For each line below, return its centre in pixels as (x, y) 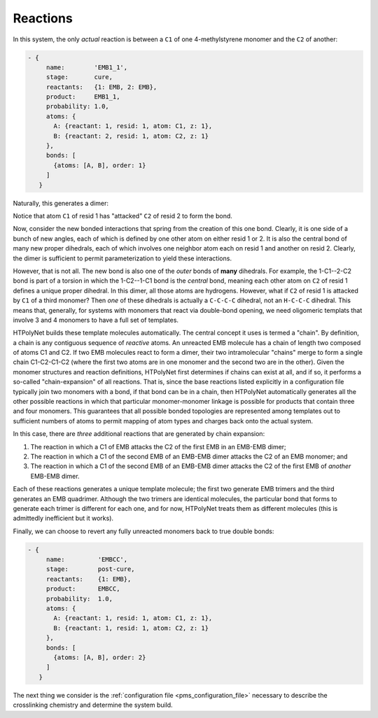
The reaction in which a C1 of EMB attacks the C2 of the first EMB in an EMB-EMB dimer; (158, 446)
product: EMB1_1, (83, 97)
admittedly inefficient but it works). (63, 519)
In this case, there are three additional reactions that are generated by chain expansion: (139, 434)
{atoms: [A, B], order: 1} (100, 165)
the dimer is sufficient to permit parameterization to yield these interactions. (122, 258)
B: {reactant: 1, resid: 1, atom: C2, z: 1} (131, 628)
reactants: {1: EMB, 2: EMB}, (101, 87)
